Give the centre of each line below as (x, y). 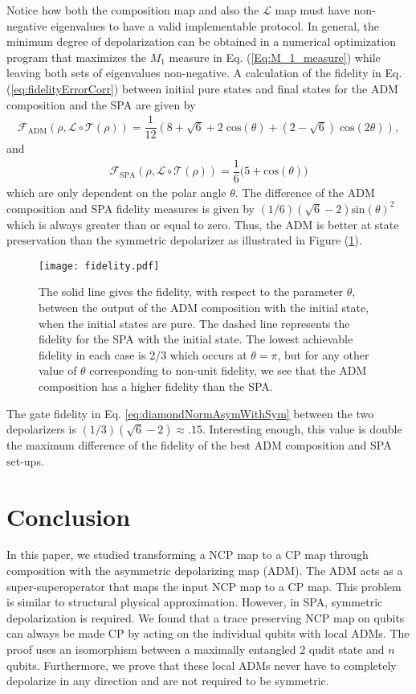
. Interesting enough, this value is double (302, 429)
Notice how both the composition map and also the (133, 10)
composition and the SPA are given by (101, 104)
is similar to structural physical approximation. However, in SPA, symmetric (195, 602)
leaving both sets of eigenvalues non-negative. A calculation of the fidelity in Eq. (204, 73)
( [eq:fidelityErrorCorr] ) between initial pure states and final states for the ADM (202, 88)
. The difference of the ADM (305, 192)
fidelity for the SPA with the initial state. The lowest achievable (196, 339)
